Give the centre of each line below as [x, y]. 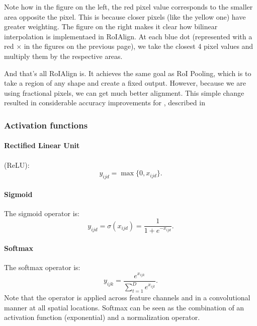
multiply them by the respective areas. [63, 56]
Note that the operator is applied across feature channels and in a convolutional [127, 298]
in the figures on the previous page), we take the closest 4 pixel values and [139, 46]
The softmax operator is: [42, 267]
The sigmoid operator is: [42, 213]
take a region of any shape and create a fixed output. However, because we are [125, 83]
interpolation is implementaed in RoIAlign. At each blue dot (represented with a [128, 36]
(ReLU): [17, 165]
